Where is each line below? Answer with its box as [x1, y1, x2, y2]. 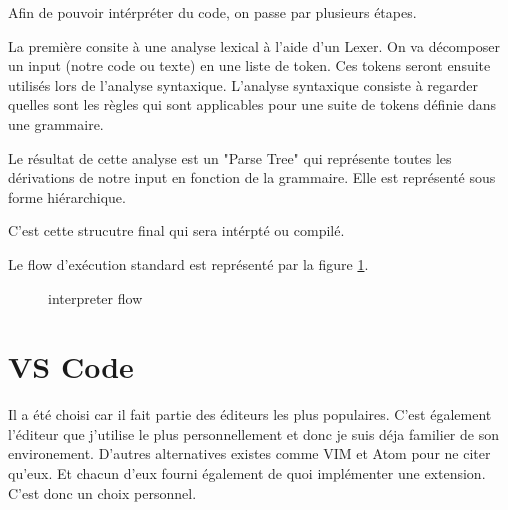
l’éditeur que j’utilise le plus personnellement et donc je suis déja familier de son [8, 423, 499, 444]
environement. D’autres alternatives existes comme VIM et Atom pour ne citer [8, 443, 491, 464]
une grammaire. [8, 113, 104, 134]
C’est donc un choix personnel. [8, 482, 197, 503]
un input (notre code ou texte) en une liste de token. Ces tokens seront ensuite [8, 55, 491, 76]
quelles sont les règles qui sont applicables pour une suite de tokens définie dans [8, 94, 497, 115]
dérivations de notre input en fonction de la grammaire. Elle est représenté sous [8, 167, 496, 188]
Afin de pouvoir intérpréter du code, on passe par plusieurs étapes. [8, 2, 417, 22]
